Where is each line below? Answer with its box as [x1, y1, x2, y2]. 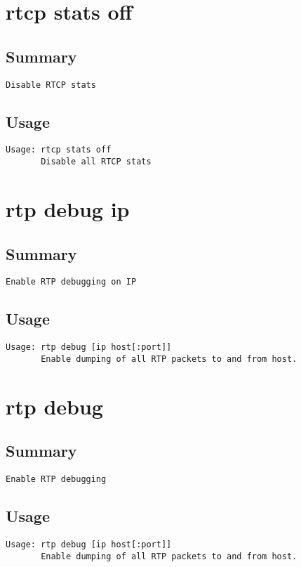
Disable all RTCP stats [41, 157, 152, 167]
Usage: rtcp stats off [6, 145, 112, 155]
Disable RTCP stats [6, 79, 96, 90]
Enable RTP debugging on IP [6, 277, 137, 287]
